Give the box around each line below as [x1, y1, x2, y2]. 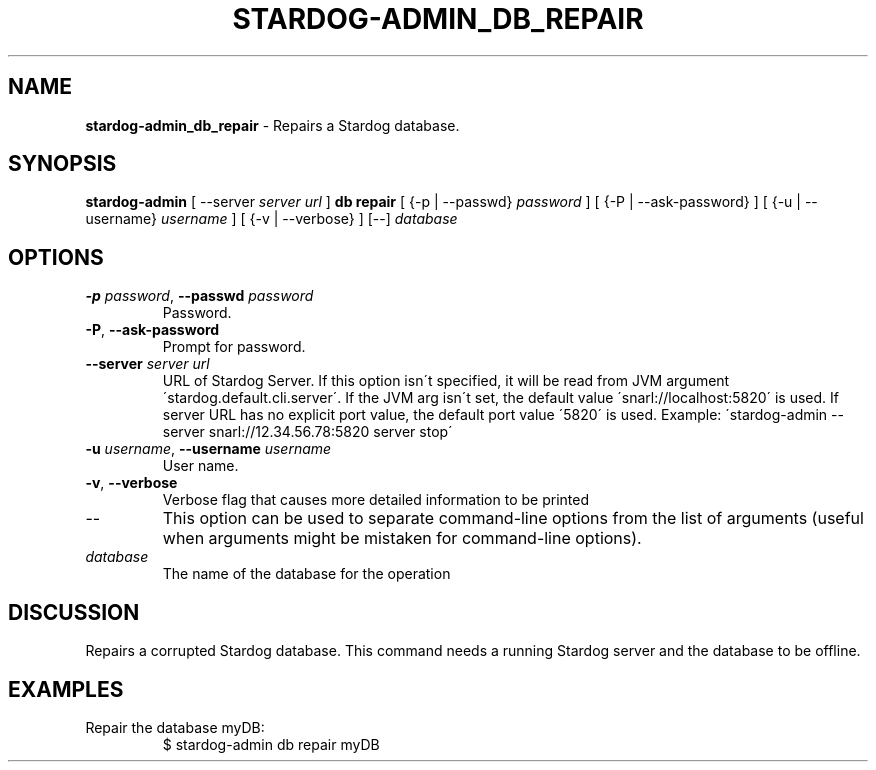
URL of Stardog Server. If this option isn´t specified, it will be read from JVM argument [162, 372, 730, 390]
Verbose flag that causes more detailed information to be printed [162, 491, 589, 509]
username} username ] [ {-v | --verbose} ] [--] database [85, 210, 458, 228]
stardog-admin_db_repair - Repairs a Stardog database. [85, 116, 460, 134]
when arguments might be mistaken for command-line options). [162, 528, 642, 549]
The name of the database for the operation [162, 565, 451, 583]
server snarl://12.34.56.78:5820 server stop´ [162, 423, 453, 441]
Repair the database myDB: [85, 718, 265, 736]
